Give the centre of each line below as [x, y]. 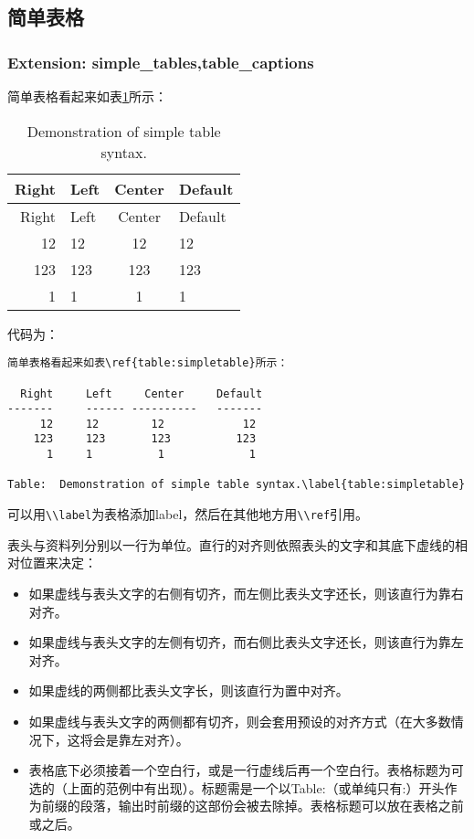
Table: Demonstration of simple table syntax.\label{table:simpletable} [237, 485]
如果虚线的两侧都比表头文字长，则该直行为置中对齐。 [189, 690]
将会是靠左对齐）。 [134, 739]
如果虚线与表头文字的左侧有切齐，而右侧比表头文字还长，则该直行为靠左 [246, 642]
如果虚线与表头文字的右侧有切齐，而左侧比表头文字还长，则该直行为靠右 [246, 593]
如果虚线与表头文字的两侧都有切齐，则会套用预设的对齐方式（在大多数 [240, 721]
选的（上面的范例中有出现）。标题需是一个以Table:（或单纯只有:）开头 [237, 787]
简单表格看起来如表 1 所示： [87, 96]
